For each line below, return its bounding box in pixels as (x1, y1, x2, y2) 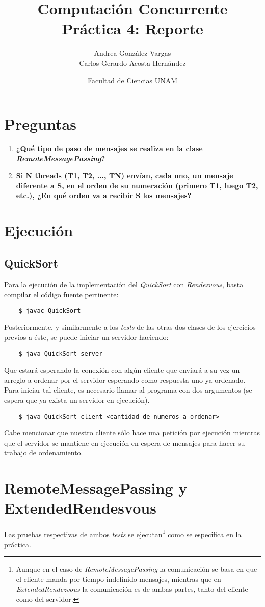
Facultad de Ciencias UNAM (87, 75, 178, 85)
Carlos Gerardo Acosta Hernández (79, 57, 186, 68)
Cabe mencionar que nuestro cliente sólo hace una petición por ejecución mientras (4, 427, 260, 438)
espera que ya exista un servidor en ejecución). (4, 395, 150, 405)
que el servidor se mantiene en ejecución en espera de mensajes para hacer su (4, 437, 245, 448)
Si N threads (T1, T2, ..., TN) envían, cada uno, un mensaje (16, 170, 233, 181)
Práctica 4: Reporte (62, 18, 203, 39)
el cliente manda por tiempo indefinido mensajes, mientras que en (16, 573, 221, 584)
